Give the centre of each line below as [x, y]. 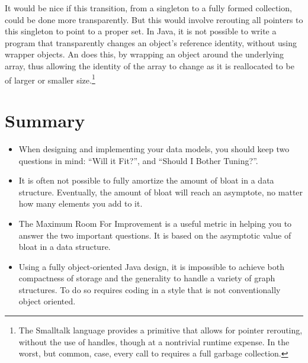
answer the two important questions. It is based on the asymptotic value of [155, 235]
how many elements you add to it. [81, 203]
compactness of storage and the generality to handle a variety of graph [147, 278]
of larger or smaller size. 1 [50, 79]
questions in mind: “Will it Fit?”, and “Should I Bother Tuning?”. [138, 160]
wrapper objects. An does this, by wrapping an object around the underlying [145, 54]
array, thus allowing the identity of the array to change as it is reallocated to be [150, 65]
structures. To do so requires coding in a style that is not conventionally [150, 289]
